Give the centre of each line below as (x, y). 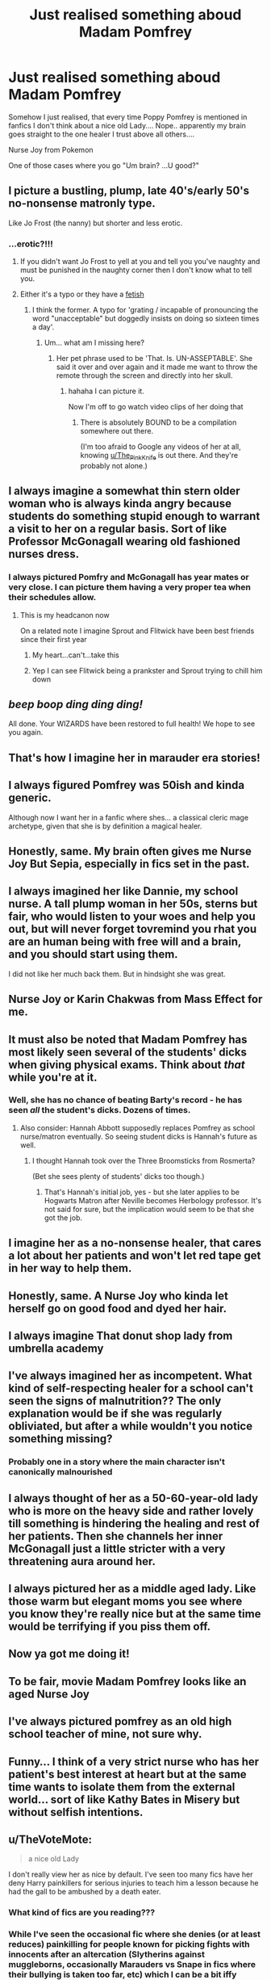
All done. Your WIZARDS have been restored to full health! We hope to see (132, 724)
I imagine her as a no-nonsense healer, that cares (135, 1243)
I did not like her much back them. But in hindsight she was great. (117, 974)
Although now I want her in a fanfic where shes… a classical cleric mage (128, 817)
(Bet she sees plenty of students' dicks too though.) (118, 1176)
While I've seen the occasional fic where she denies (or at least (134, 1934)
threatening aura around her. (82, 1561)
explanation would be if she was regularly (115, 1414)
